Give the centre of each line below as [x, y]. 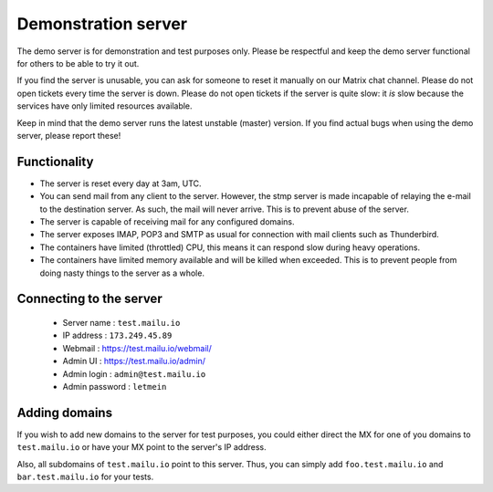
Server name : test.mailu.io [121, 322]
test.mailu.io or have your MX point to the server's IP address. [142, 447]
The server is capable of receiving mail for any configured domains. [168, 221]
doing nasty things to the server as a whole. [122, 273]
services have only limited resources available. [105, 106]
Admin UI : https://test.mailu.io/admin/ [134, 361]
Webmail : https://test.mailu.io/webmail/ [137, 348]
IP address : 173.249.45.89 [117, 335]
